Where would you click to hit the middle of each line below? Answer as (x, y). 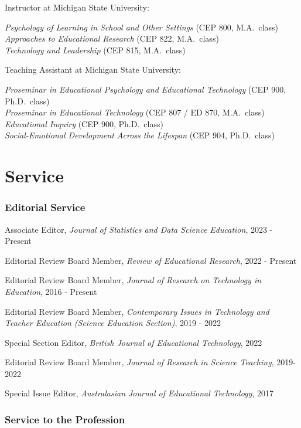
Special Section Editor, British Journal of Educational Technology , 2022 (134, 342)
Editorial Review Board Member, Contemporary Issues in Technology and (137, 311)
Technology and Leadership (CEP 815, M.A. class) (95, 50)
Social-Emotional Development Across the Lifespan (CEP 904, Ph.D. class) (140, 135)
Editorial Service (45, 207)
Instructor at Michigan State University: (77, 7)
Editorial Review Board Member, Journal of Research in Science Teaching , (139, 362)
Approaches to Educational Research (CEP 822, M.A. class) (112, 38)
